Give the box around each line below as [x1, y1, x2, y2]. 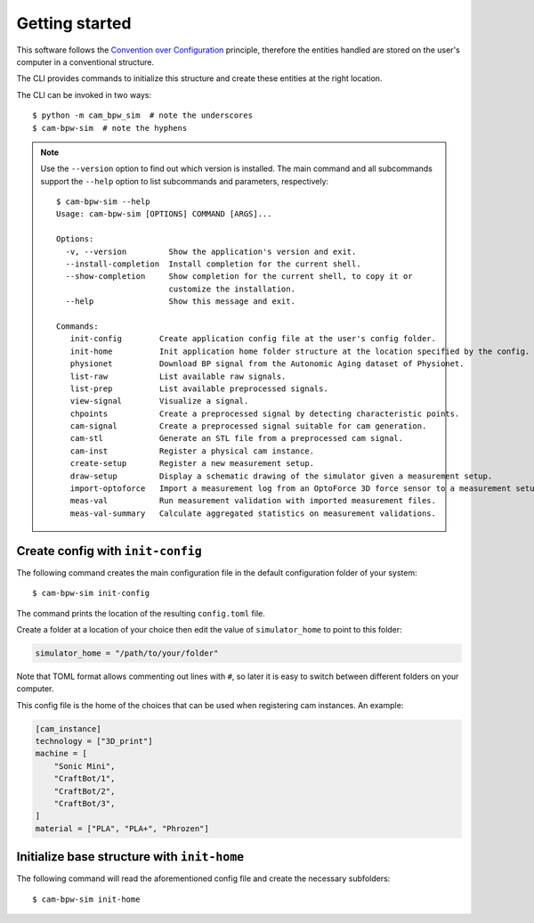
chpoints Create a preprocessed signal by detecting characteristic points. [69, 408, 460, 419]
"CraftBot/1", [53, 773, 116, 784]
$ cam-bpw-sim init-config [32, 588, 150, 599]
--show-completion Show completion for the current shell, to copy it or [65, 272, 413, 282]
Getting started [16, 13, 132, 33]
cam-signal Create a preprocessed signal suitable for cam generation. [69, 421, 427, 431]
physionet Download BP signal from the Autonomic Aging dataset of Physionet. [69, 359, 465, 369]
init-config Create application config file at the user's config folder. [69, 334, 436, 344]
